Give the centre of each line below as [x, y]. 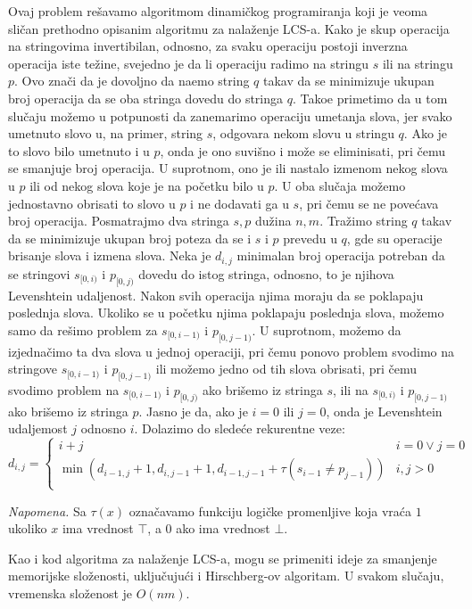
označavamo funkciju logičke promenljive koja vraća [270, 510]
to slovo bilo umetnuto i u [79, 150]
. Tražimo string [364, 221]
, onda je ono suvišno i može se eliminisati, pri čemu [303, 150]
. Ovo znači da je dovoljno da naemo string [132, 81]
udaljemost [38, 428]
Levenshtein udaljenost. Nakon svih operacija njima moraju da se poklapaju [216, 295]
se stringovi [39, 273]
